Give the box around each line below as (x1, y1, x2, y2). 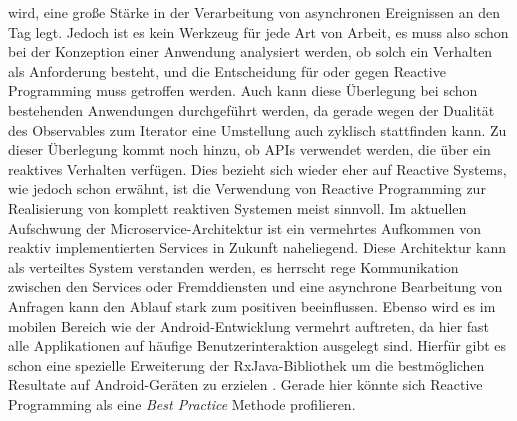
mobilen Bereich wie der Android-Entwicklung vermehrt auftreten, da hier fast (8, 315, 490, 336)
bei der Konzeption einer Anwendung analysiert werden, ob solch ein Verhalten (8, 41, 493, 62)
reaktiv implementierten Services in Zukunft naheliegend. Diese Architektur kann (8, 237, 506, 258)
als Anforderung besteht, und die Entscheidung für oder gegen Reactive (8, 60, 446, 81)
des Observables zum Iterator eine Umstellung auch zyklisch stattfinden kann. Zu (8, 119, 507, 140)
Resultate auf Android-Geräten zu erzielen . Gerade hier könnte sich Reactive (8, 374, 483, 395)
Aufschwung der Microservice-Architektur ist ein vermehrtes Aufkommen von (8, 217, 482, 238)
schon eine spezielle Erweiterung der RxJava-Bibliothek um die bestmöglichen (8, 354, 485, 375)
